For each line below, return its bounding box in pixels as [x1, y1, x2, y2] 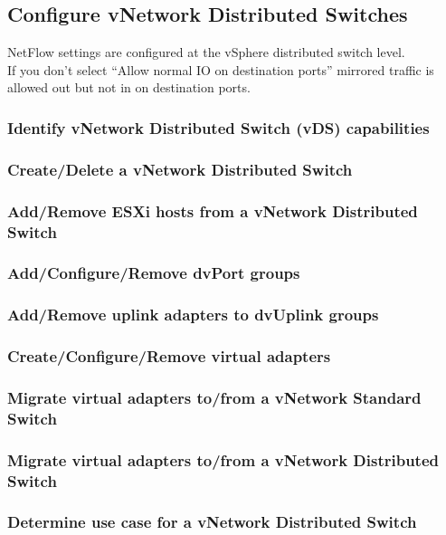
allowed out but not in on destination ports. [7, 78, 251, 97]
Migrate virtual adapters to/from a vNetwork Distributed [7, 448, 439, 471]
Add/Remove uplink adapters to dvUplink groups [7, 303, 379, 326]
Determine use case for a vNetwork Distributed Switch [7, 511, 417, 533]
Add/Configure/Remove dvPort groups [7, 262, 300, 284]
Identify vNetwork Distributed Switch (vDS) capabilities [7, 116, 430, 139]
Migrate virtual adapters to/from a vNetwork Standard [7, 386, 422, 408]
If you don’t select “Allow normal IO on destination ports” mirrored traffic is [7, 60, 434, 79]
